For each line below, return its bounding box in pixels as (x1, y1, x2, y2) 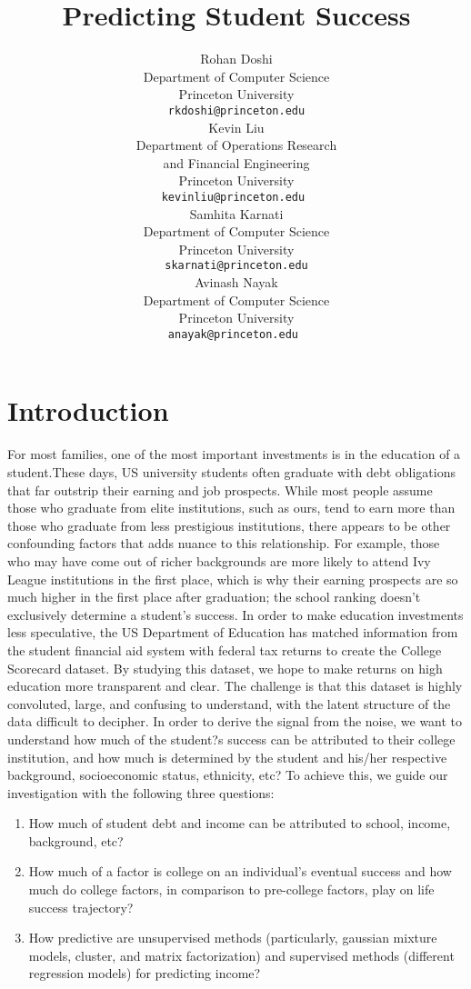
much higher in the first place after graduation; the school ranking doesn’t (7, 587, 421, 606)
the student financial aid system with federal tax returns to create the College (7, 640, 442, 659)
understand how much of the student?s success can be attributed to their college (7, 729, 456, 748)
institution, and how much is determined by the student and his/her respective (7, 747, 447, 766)
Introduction (7, 392, 169, 429)
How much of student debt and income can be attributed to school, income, (28, 814, 451, 833)
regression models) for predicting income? (28, 964, 261, 983)
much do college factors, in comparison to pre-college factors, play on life (28, 880, 435, 899)
